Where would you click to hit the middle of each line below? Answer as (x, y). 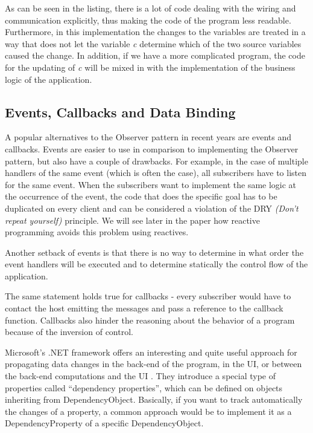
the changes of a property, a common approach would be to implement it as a (148, 411)
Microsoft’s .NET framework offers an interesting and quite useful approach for (151, 352)
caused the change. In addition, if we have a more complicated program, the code (155, 55)
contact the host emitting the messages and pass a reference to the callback (144, 308)
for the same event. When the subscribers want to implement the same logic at (151, 184)
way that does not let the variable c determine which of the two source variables (153, 43)
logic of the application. (49, 79)
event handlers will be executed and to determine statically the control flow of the (156, 264)
